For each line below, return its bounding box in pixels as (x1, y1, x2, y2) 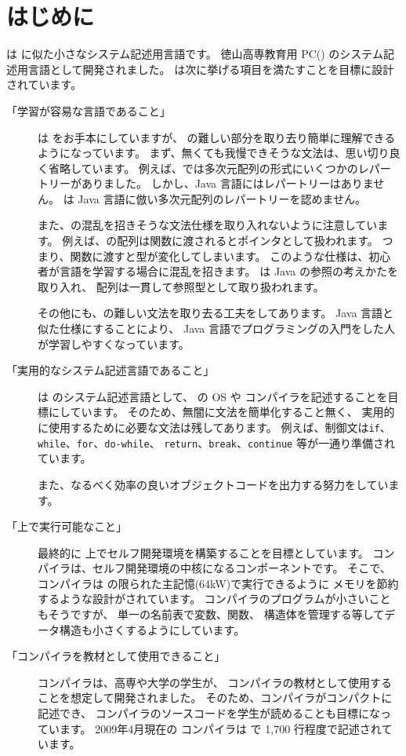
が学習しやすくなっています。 (38, 335, 190, 352)
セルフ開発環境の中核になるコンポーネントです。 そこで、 (92, 560, 391, 576)
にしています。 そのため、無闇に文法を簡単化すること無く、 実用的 (48, 404, 395, 420)
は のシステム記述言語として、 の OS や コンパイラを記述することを (38, 388, 388, 404)
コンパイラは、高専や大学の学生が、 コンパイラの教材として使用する (38, 674, 392, 690)
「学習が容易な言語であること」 (6, 102, 171, 119)
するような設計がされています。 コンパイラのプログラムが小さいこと (38, 590, 391, 607)
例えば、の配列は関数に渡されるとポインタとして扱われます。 (62, 232, 379, 249)
